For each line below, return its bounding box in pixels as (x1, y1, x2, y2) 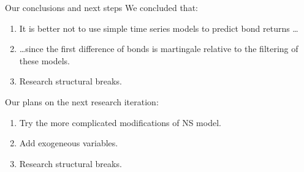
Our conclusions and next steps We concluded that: (5, 1, 198, 13)
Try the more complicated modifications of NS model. (19, 116, 221, 129)
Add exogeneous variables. (19, 136, 118, 149)
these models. (19, 54, 70, 67)
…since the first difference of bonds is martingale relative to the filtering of (19, 42, 298, 55)
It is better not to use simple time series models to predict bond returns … (19, 21, 298, 34)
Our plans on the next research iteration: (5, 95, 159, 108)
